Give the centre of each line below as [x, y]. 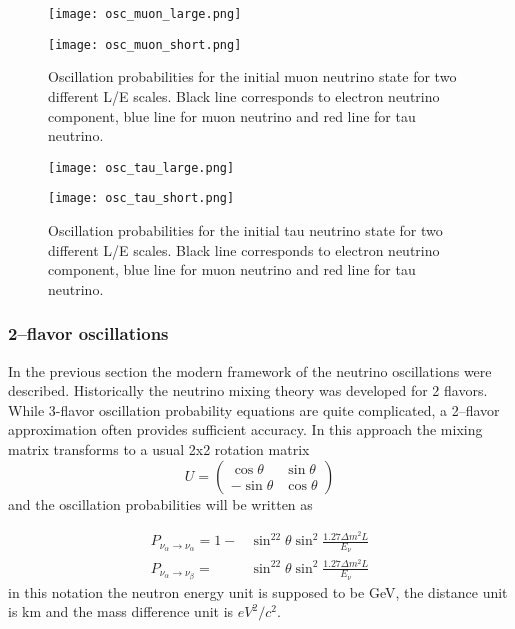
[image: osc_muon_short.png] [145, 44]
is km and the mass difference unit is [121, 611]
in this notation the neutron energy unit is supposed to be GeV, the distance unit [258, 591]
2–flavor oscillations [88, 333]
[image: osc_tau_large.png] [141, 167]
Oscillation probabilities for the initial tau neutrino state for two [245, 230]
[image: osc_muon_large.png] [145, 14]
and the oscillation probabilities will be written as [160, 503]
